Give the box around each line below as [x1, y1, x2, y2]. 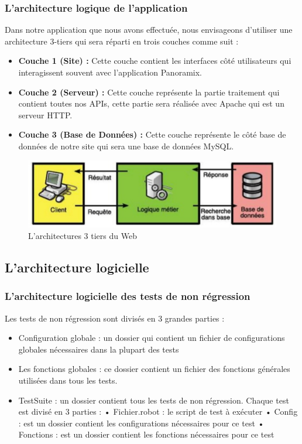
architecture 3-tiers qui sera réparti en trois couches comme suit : [5, 35, 239, 47]
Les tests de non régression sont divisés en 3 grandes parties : [5, 312, 225, 324]
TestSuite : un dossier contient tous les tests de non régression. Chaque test [18, 394, 289, 406]
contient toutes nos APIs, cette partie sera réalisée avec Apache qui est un [18, 97, 284, 110]
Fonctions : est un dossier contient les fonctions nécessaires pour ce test [18, 428, 274, 440]
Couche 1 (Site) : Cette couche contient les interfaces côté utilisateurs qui [18, 54, 291, 67]
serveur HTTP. [18, 108, 73, 121]
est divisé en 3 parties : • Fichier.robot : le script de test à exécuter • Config [18, 405, 298, 418]
